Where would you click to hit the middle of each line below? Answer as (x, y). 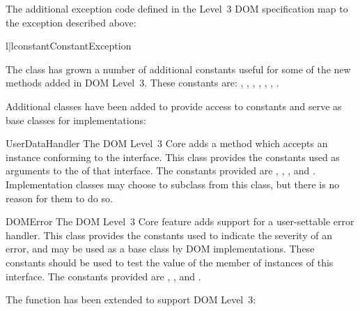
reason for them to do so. (59, 198)
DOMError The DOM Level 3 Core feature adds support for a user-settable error (180, 221)
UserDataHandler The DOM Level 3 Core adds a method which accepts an (167, 143)
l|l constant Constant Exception (69, 46)
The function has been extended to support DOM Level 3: (131, 299)
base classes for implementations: (76, 120)
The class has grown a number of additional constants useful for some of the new (178, 69)
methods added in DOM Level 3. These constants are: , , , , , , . (142, 83)
